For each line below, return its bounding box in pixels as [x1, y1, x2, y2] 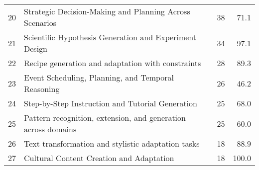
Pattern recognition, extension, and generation [24, 112, 186, 123]
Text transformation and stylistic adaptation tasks [24, 138, 200, 149]
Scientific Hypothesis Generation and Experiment [24, 31, 196, 43]
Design [24, 43, 47, 54]
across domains [24, 123, 77, 135]
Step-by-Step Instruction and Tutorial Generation [24, 97, 197, 109]
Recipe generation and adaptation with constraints [24, 57, 201, 69]
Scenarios [24, 17, 57, 28]
